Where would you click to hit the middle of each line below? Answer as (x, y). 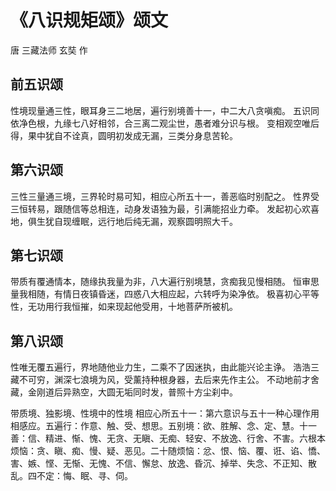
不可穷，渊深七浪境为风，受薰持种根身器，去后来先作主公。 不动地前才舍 (169, 380)
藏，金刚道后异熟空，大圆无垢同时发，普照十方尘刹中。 (124, 392)
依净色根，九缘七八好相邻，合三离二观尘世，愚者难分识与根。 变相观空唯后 (165, 123)
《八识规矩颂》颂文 (89, 20)
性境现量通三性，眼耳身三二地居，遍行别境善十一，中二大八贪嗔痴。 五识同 (165, 110)
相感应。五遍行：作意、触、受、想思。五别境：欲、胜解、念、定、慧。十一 (163, 426)
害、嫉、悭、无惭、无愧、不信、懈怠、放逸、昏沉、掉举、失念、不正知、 (159, 463)
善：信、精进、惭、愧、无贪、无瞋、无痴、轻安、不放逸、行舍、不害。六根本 (168, 438)
